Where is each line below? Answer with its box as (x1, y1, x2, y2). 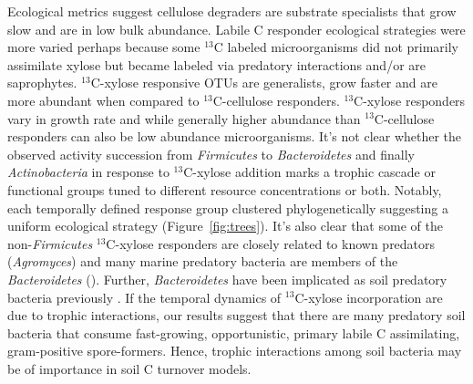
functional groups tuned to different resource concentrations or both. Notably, (7, 180, 442, 199)
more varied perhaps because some (7, 37, 201, 57)
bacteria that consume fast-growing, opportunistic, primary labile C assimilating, (7, 323, 460, 342)
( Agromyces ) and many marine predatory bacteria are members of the (7, 252, 398, 271)
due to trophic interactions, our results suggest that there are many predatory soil (7, 306, 466, 325)
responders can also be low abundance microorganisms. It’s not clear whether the (7, 127, 462, 146)
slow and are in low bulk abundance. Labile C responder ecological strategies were (7, 19, 466, 38)
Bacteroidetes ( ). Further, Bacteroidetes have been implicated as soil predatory (7, 269, 447, 288)
